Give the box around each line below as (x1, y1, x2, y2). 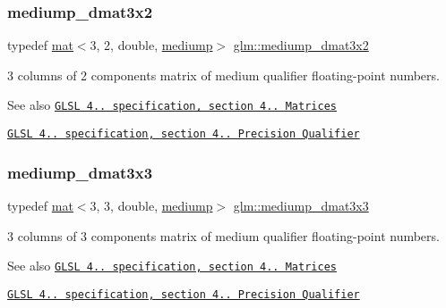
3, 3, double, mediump (90, 196, 213, 214)
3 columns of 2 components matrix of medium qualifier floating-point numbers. (7, 65, 440, 84)
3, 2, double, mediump (90, 36, 213, 54)
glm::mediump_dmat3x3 (233, 196, 369, 214)
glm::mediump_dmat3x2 (233, 36, 369, 54)
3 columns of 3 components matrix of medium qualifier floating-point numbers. (7, 226, 440, 245)
